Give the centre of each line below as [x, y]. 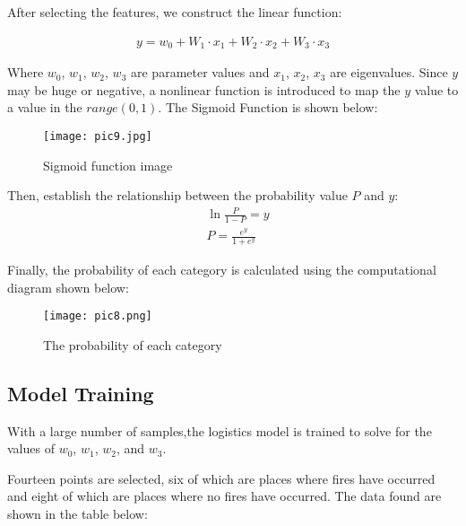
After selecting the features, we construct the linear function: [175, 12]
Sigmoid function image [108, 165]
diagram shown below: [68, 287]
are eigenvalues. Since [389, 72]
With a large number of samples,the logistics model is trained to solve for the [220, 430]
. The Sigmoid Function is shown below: [268, 107]
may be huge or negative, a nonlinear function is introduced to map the [204, 89]
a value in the [45, 107]
